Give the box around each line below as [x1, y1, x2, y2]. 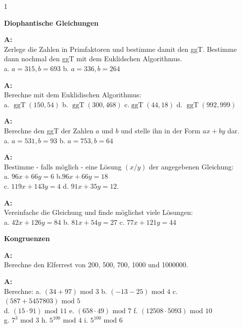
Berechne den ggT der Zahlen [4, 125, 94, 135]
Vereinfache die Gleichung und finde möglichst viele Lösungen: [4, 207, 193, 217]
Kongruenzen [4, 233, 50, 244]
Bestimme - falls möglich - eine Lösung [4, 161, 122, 171]
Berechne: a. [4, 286, 41, 296]
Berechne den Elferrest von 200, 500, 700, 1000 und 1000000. [4, 259, 188, 270]
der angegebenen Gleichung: [149, 161, 234, 171]
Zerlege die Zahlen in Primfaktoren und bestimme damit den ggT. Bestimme [4, 43, 237, 54]
